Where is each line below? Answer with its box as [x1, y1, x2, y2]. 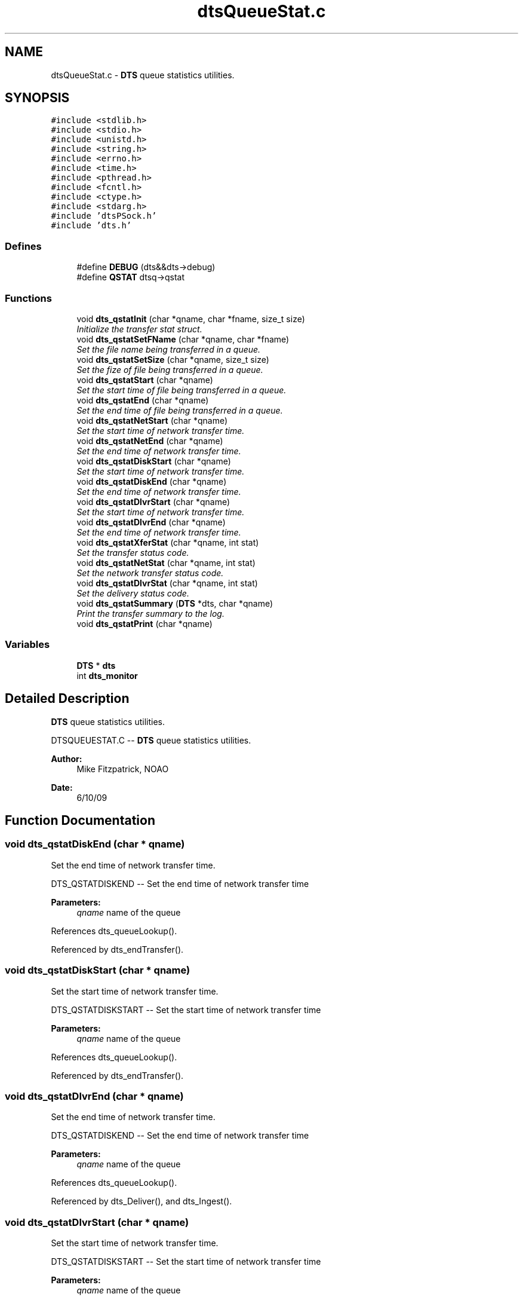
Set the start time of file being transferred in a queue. [76, 384, 287, 395]
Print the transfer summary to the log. [76, 608, 224, 619]
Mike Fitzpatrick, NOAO [76, 763, 169, 774]
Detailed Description [5, 691, 130, 706]
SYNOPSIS [5, 90, 70, 106]
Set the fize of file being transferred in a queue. [76, 364, 263, 375]
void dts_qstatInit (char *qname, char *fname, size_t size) [76, 313, 305, 324]
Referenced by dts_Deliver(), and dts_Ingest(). [51, 1196, 232, 1207]
